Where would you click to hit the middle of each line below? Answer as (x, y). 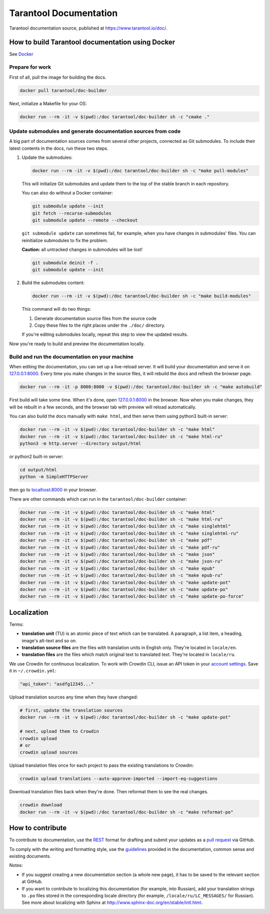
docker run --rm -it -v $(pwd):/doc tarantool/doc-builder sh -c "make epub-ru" (121, 576)
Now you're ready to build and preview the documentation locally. (77, 344)
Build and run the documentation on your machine (71, 357)
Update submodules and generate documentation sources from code (95, 131)
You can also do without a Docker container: (67, 193)
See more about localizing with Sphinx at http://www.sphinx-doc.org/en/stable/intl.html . (112, 902)
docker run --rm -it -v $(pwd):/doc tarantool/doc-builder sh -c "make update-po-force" (132, 597)
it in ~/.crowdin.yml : (33, 671)
